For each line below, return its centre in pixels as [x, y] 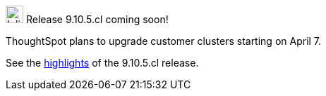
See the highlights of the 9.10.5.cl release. [102, 63]
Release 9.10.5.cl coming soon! [97, 19]
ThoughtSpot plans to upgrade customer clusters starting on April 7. [164, 41]
